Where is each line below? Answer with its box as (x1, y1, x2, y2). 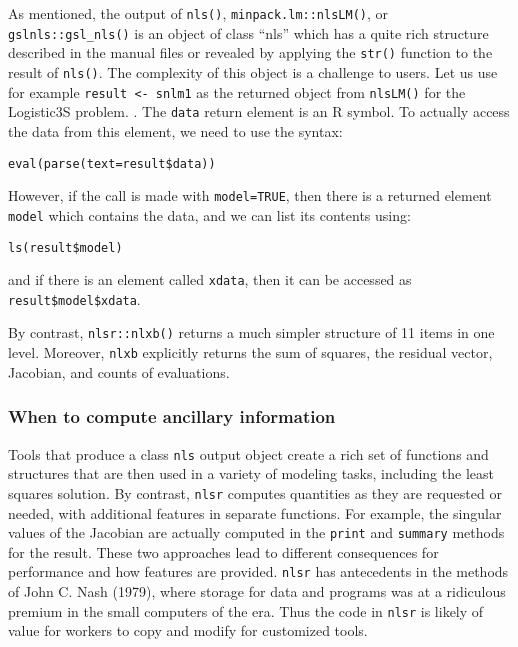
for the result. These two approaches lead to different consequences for (8, 541, 439, 562)
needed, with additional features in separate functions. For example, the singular (8, 502, 502, 523)
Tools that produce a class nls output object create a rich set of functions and (8, 443, 489, 464)
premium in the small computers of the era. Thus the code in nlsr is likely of (8, 600, 484, 621)
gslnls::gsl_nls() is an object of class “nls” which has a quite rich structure (8, 22, 489, 43)
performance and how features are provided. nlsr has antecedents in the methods (8, 561, 509, 582)
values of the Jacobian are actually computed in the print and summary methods (8, 522, 505, 543)
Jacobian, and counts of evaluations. (8, 361, 230, 382)
